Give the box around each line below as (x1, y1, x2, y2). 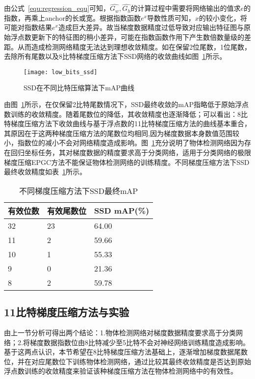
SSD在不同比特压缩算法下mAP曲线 (24, 82, 134, 93)
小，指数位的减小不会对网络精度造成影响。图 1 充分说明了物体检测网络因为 (4, 137, 244, 148)
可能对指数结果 (4, 22, 52, 32)
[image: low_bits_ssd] (24, 68, 98, 76)
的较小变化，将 (199, 12, 247, 23)
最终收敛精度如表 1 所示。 (4, 166, 86, 177)
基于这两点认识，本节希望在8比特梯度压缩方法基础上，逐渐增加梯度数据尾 (4, 347, 241, 357)
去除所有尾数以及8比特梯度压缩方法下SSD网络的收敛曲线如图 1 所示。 (4, 51, 227, 61)
